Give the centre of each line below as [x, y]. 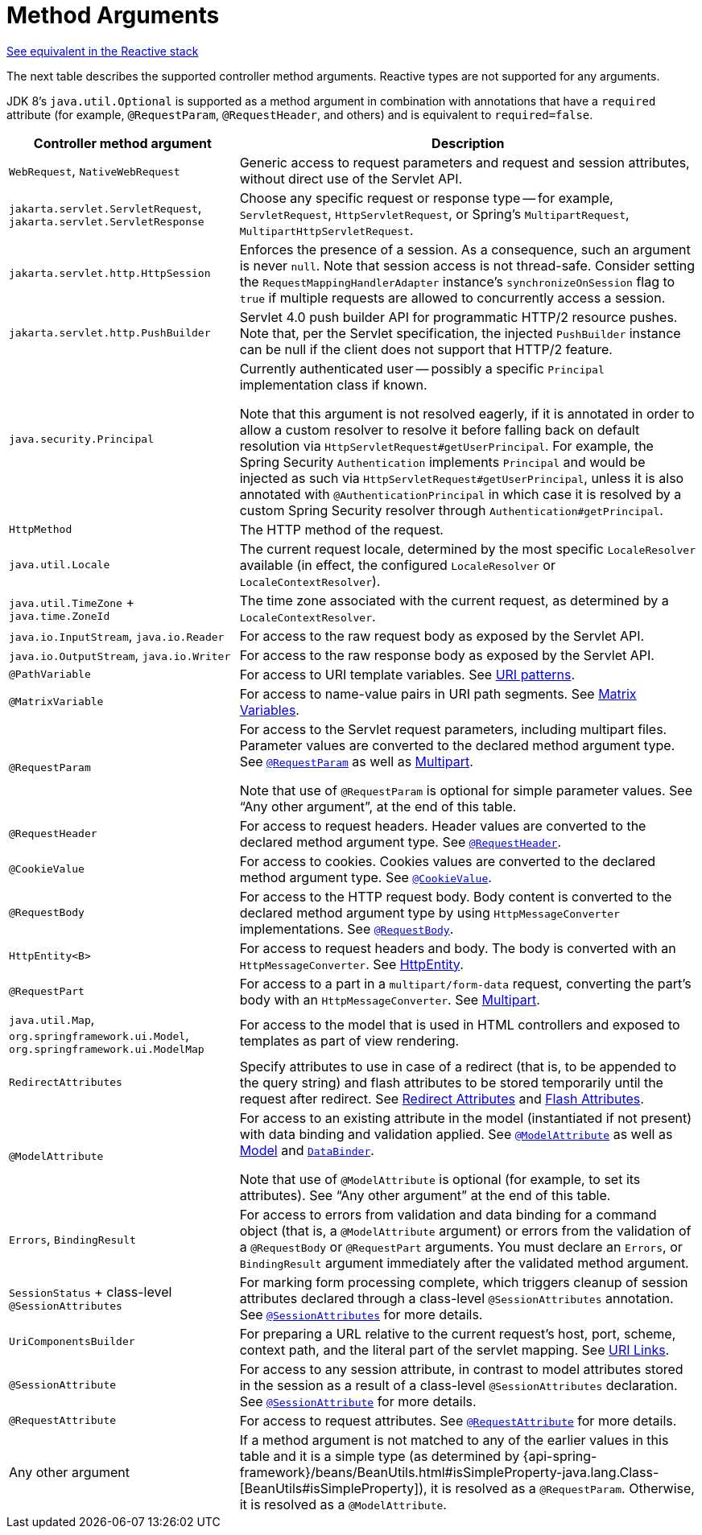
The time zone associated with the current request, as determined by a [454, 600]
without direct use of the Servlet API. [351, 178]
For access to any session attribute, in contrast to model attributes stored [461, 1369]
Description [468, 143]
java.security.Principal [82, 439]
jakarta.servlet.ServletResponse [107, 222]
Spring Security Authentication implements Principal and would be [442, 462]
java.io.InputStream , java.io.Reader [117, 635]
